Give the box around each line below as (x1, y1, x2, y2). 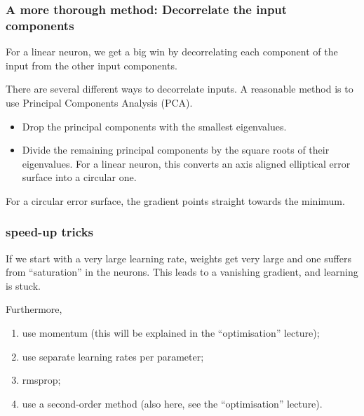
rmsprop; (22, 373, 61, 387)
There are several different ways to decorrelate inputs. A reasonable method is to (6, 81, 353, 96)
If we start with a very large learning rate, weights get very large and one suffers (6, 250, 351, 265)
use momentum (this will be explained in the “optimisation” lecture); (22, 326, 320, 340)
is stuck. (6, 278, 41, 293)
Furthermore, (6, 302, 62, 316)
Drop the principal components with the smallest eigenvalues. (22, 119, 287, 133)
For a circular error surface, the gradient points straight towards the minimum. (6, 193, 345, 208)
